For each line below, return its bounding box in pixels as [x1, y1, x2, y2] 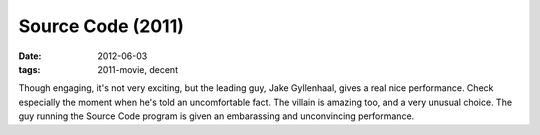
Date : [18, 50, 42, 62]
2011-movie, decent [97, 63, 179, 75]
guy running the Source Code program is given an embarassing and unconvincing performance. [18, 110, 415, 122]
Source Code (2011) [18, 15, 185, 37]
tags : [18, 63, 41, 75]
